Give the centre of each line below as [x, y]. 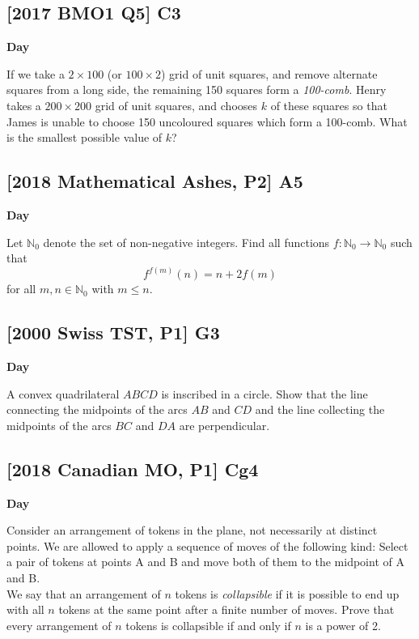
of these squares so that [329, 105]
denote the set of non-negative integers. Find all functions [186, 242]
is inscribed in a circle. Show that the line [265, 393]
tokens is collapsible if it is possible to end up [287, 593]
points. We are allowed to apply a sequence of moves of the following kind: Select [207, 545]
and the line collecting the [320, 409]
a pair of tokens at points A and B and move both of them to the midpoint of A [205, 562]
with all [25, 609]
